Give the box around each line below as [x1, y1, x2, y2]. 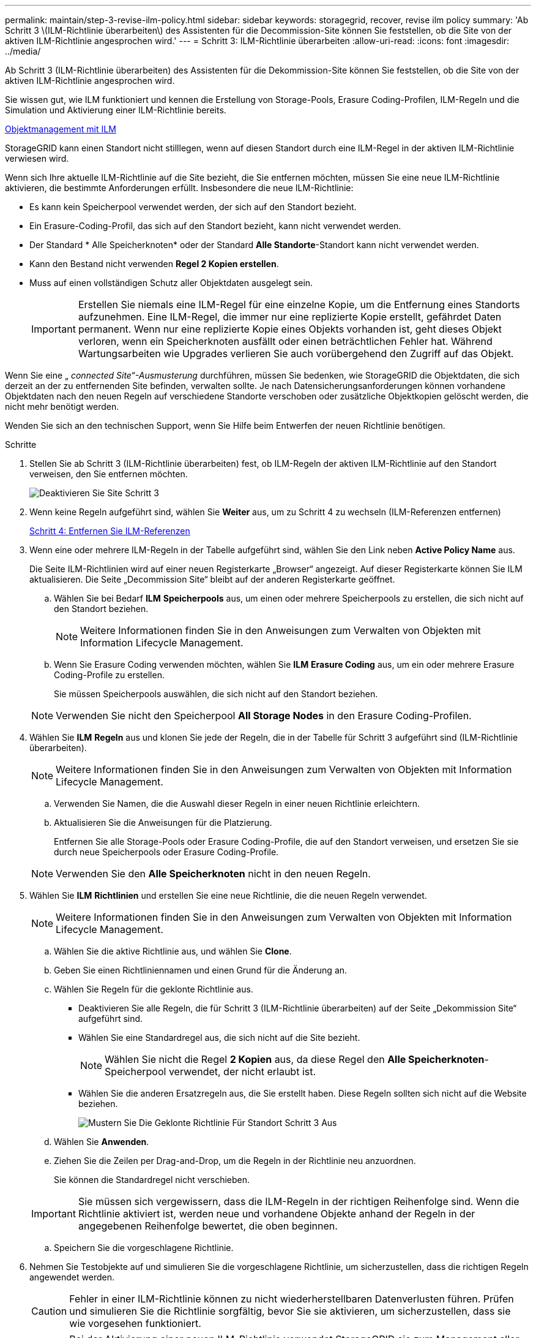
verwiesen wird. [5, 153, 69, 164]
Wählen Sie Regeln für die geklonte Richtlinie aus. [54, 984, 253, 994]
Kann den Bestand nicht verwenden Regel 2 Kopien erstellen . [29, 259, 279, 269]
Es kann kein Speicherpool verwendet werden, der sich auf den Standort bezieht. [29, 202, 357, 212]
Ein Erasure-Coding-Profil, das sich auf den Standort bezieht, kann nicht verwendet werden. [29, 221, 401, 231]
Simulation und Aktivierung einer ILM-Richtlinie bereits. [5, 105, 226, 115]
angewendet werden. [29, 1272, 114, 1282]
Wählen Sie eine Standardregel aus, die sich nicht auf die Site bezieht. [78, 1032, 360, 1043]
